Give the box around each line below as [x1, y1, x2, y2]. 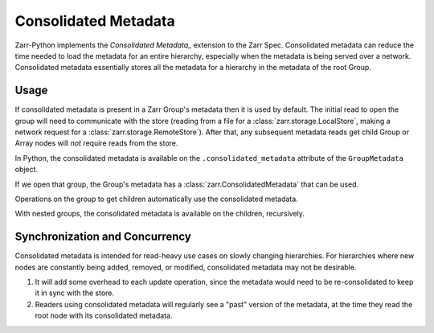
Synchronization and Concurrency [14, 230, 192, 244]
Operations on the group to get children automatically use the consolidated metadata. [14, 194, 299, 203]
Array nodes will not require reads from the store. [14, 138, 178, 148]
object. [14, 165, 39, 175]
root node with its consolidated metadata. [35, 310, 173, 321]
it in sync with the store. [35, 288, 115, 298]
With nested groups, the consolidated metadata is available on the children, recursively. [14, 209, 305, 219]
